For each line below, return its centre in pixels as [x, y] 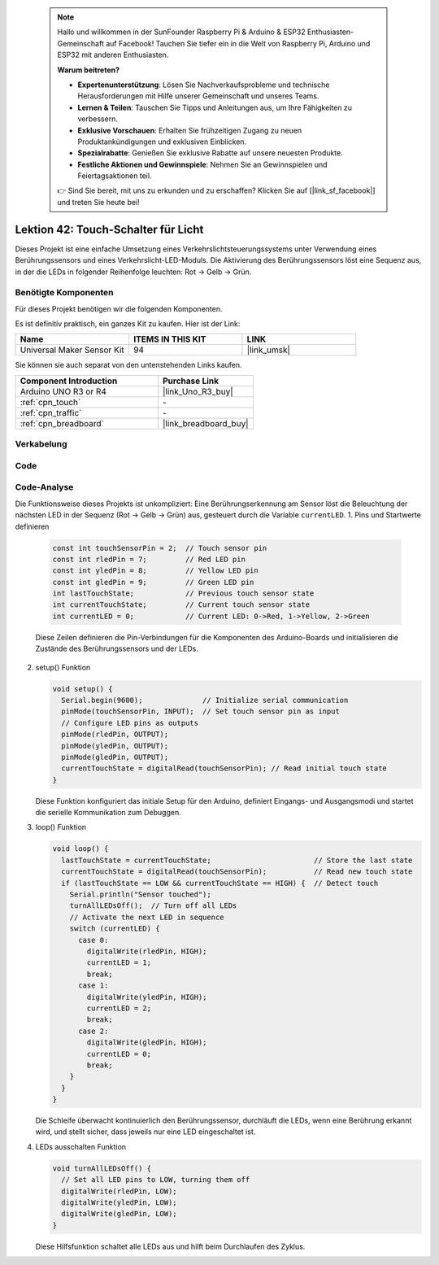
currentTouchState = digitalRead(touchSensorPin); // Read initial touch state [224, 768]
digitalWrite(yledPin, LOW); [120, 1202]
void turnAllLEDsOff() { [102, 1168]
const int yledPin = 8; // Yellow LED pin [156, 571]
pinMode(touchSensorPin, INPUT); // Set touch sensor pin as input [201, 711]
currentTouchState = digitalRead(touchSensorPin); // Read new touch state [237, 872]
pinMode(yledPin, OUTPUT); [115, 746]
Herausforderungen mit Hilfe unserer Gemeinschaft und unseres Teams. [198, 96]
